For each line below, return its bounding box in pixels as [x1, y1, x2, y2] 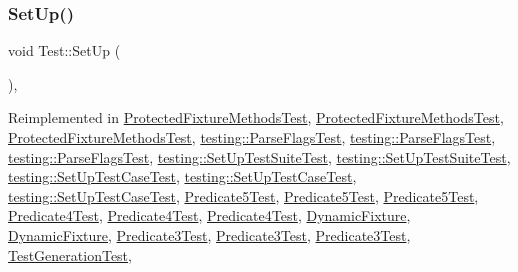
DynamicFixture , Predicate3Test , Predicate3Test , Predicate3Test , [8, 224, 411, 245]
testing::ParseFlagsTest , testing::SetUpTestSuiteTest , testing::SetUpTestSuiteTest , [8, 146, 511, 167]
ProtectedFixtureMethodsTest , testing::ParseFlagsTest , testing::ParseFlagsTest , [8, 127, 496, 147]
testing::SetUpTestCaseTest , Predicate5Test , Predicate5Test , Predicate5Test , [8, 185, 479, 206]
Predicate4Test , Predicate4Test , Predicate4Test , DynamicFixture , [8, 205, 411, 226]
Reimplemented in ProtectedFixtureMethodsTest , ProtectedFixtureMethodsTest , [8, 107, 504, 128]
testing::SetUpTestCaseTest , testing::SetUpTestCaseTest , [8, 166, 357, 187]
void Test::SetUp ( [8, 40, 121, 61]
